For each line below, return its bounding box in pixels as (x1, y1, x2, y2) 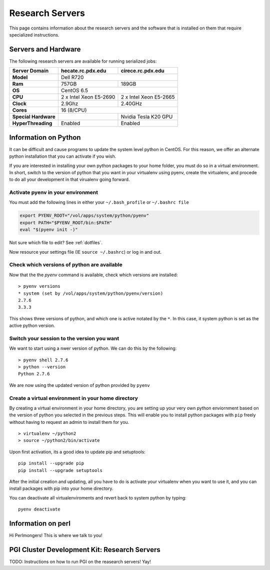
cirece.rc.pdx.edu (120, 68, 164, 75)
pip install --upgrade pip (18, 460, 84, 466)
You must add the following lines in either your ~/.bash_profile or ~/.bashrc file (9, 199, 189, 205)
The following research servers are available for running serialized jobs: (9, 58, 157, 64)
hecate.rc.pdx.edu (60, 68, 106, 75)
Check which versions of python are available (9, 261, 122, 268)
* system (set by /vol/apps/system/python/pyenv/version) (18, 290, 163, 296)
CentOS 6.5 (60, 87, 88, 94)
